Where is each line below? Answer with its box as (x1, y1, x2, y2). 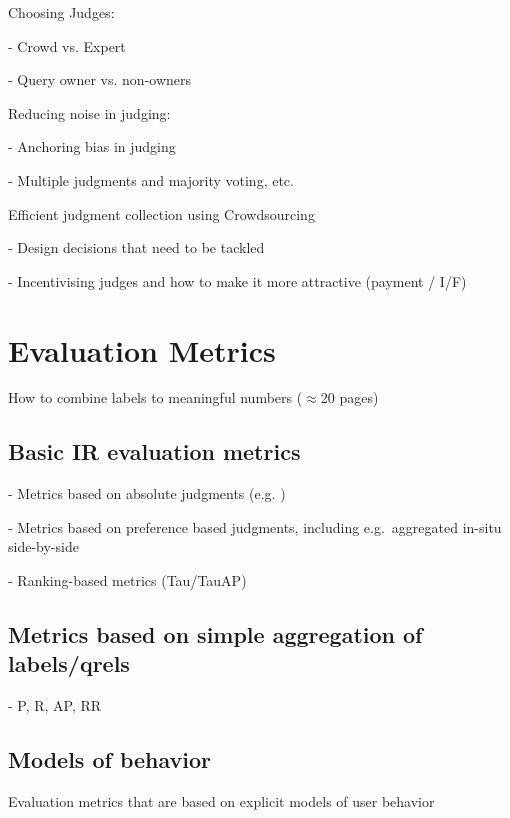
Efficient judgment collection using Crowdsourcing (8, 203, 315, 224)
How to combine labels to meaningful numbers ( (8, 387, 303, 408)
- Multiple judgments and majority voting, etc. (8, 169, 294, 190)
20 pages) (320, 387, 379, 408)
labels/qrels (8, 648, 130, 679)
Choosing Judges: (8, 2, 115, 22)
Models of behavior (8, 744, 212, 775)
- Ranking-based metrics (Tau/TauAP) (8, 570, 247, 591)
